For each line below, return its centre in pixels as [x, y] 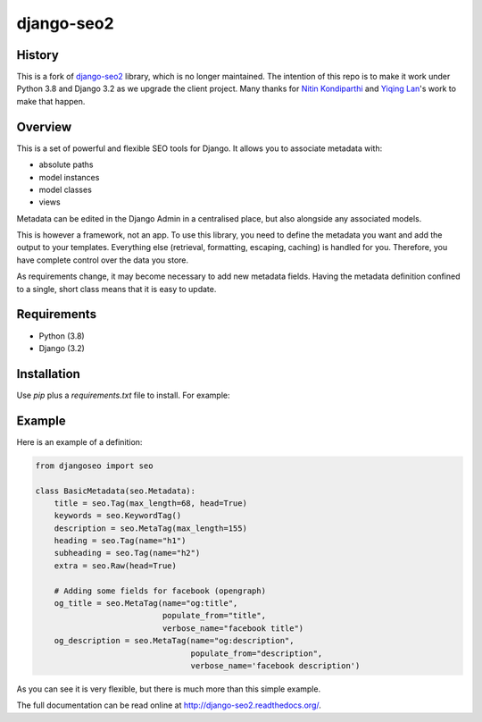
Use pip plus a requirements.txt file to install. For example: [124, 395]
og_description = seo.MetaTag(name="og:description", [174, 641]
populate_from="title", [214, 616]
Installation [48, 374]
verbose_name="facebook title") [233, 628]
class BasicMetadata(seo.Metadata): [116, 491]
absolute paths [66, 164]
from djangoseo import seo [94, 466]
